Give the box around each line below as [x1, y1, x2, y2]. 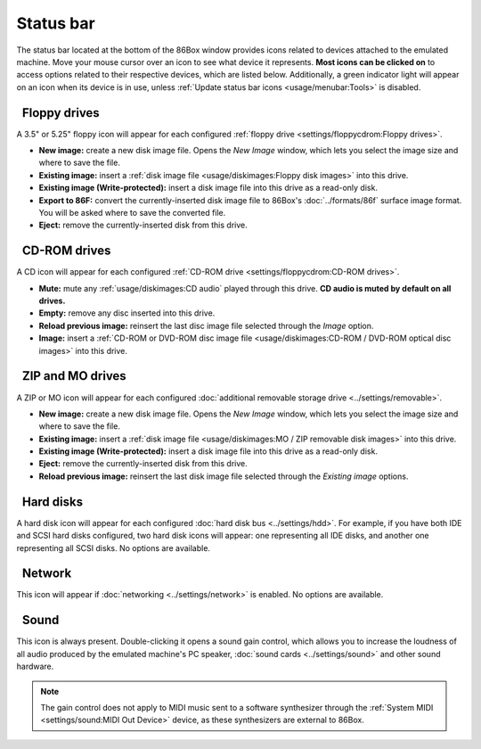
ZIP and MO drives [21, 368, 126, 383]
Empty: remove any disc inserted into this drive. [38, 308, 216, 318]
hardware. [16, 661, 54, 672]
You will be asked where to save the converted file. [38, 207, 226, 218]
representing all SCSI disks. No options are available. [16, 542, 211, 553]
